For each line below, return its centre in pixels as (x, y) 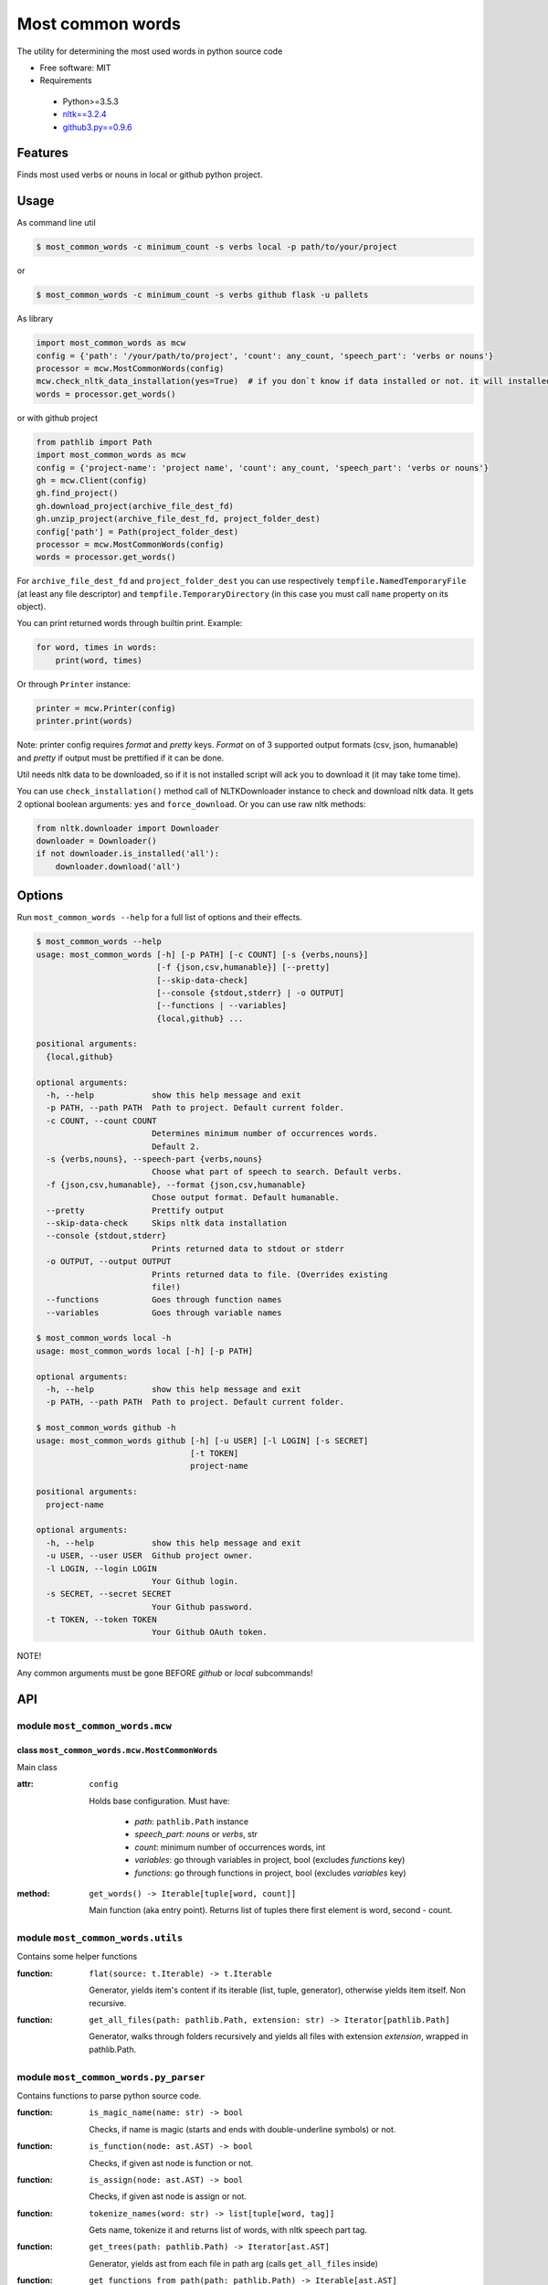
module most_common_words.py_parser (111, 2077)
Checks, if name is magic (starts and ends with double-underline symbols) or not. (242, 2129)
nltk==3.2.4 (84, 114)
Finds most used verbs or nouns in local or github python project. (140, 175)
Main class (37, 1767)
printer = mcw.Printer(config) (106, 708)
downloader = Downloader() (96, 841)
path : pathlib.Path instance (192, 1821)
